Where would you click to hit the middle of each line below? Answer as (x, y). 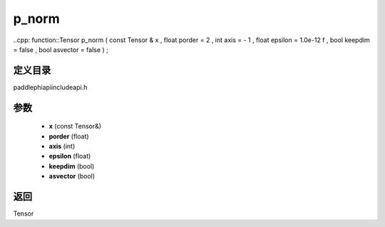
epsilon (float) (70, 156)
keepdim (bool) (72, 166)
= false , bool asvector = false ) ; (61, 49)
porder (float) (69, 136)
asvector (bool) (72, 176)
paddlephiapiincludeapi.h (50, 87)
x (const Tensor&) (75, 126)
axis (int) (62, 146)
